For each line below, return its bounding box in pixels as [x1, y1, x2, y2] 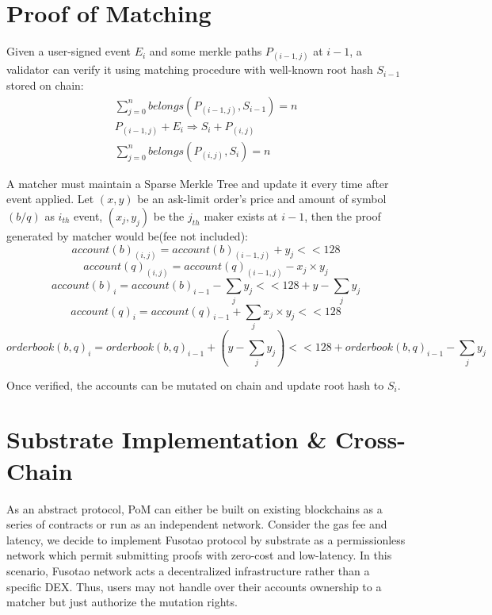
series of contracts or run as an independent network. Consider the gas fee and [6, 516, 387, 532]
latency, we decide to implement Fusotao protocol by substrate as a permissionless [6, 531, 406, 548]
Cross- [335, 423, 406, 455]
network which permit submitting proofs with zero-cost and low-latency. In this [6, 547, 392, 563]
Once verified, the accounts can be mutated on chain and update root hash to [6, 376, 384, 393]
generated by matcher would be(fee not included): [6, 227, 248, 244]
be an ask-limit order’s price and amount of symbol [137, 190, 387, 207]
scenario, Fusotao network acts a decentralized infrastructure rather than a [6, 562, 370, 578]
